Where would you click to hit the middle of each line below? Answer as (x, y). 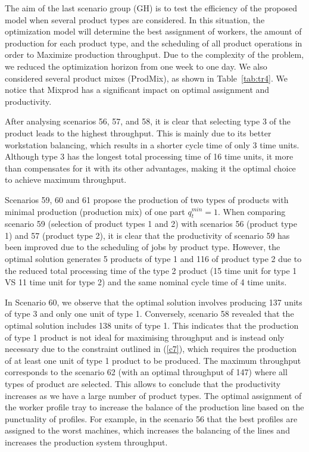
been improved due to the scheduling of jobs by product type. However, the (143, 247)
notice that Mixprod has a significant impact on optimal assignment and (137, 90)
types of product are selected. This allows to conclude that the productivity (143, 384)
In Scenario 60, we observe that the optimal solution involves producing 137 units (154, 302)
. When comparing (252, 211)
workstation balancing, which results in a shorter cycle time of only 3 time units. (152, 144)
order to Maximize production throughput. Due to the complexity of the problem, (154, 54)
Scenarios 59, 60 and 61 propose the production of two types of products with (147, 199)
